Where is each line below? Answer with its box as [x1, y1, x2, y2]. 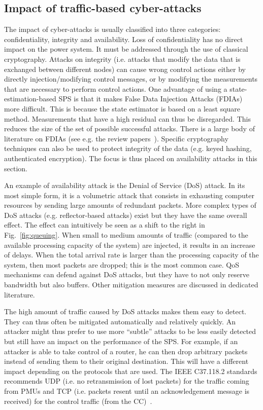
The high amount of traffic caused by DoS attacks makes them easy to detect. [4, 306, 247, 317]
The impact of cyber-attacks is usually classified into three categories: [4, 24, 221, 34]
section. [4, 163, 27, 173]
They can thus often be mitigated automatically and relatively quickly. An [4, 316, 236, 326]
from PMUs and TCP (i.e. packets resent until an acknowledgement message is [4, 385, 250, 396]
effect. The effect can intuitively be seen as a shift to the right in [4, 219, 205, 230]
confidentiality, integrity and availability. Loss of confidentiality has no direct [4, 33, 243, 44]
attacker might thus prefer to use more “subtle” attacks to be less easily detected [4, 326, 256, 337]
